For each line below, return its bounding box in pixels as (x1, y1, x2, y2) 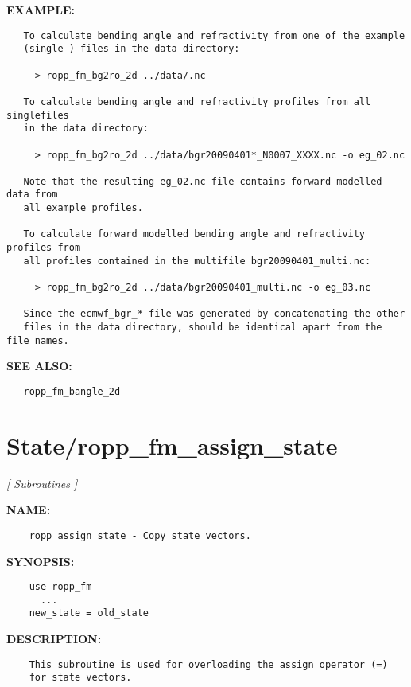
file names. (6, 334, 69, 346)
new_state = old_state (29, 607, 149, 619)
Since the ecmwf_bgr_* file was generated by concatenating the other (23, 308, 405, 320)
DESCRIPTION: (6, 630, 102, 647)
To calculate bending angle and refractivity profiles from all (23, 96, 371, 107)
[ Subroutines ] (6, 474, 78, 491)
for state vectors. (29, 672, 132, 684)
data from (6, 189, 58, 201)
